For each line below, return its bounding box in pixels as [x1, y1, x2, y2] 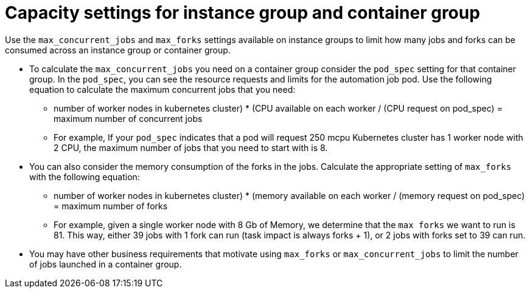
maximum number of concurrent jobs [54, 113, 203, 124]
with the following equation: [29, 171, 140, 182]
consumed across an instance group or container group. [5, 44, 231, 55]
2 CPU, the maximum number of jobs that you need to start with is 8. [54, 142, 328, 153]
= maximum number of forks [54, 200, 168, 211]
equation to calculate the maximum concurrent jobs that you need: [29, 84, 296, 95]
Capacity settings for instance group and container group [5, 2, 480, 23]
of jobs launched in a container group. [29, 258, 182, 269]
